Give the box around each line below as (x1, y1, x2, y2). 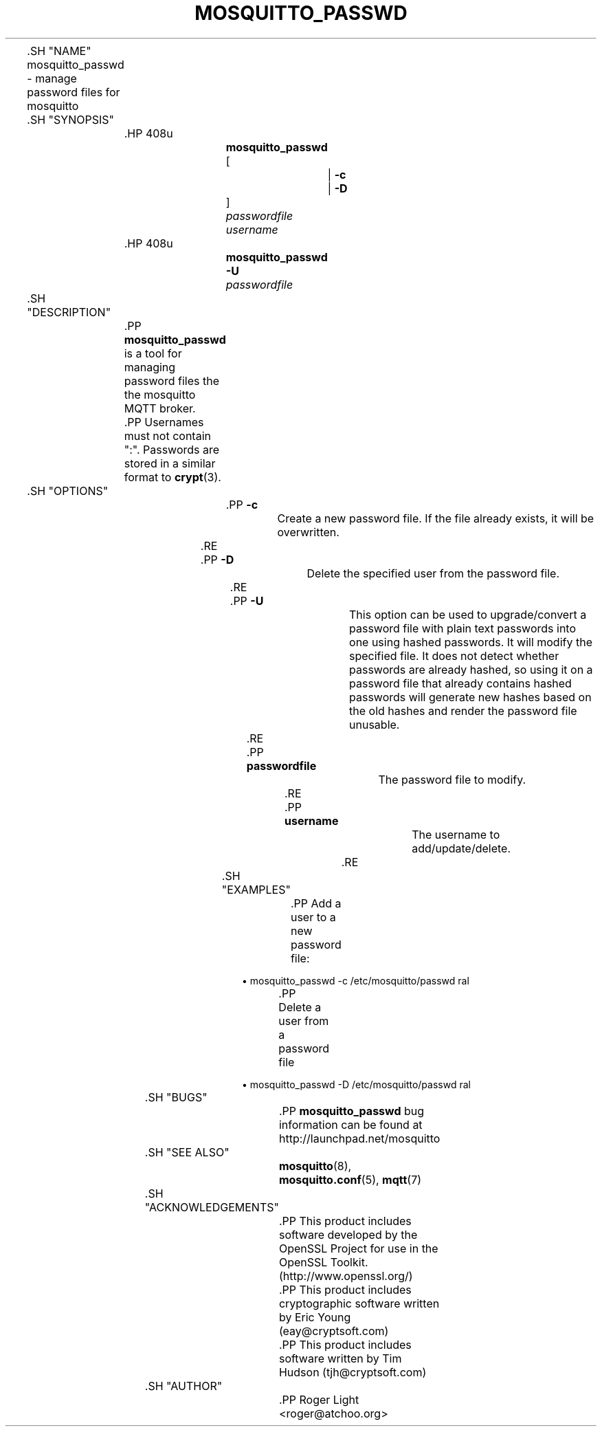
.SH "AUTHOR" (144, 1378, 223, 1393)
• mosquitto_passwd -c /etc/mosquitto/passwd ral (242, 974, 469, 987)
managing (124, 360, 176, 374)
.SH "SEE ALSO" (144, 1145, 230, 1159)
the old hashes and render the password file (349, 703, 577, 718)
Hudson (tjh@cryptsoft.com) (278, 1365, 427, 1379)
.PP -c (225, 497, 258, 511)
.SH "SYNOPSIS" (27, 112, 114, 126)
